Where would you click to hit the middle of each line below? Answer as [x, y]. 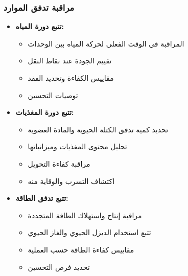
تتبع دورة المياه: [40, 26]
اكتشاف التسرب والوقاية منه [71, 181]
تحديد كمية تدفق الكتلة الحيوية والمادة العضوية [98, 129]
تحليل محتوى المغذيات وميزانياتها [77, 146]
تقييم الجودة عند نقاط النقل [70, 61]
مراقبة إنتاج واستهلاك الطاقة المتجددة [85, 215]
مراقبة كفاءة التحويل [59, 163]
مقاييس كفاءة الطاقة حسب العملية [81, 249]
